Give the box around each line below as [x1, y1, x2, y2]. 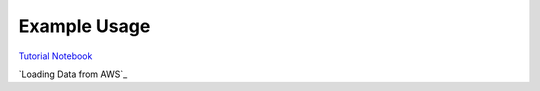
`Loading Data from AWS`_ [18, 68, 128, 80]
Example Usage [18, 15, 151, 37]
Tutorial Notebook [18, 50, 93, 62]
